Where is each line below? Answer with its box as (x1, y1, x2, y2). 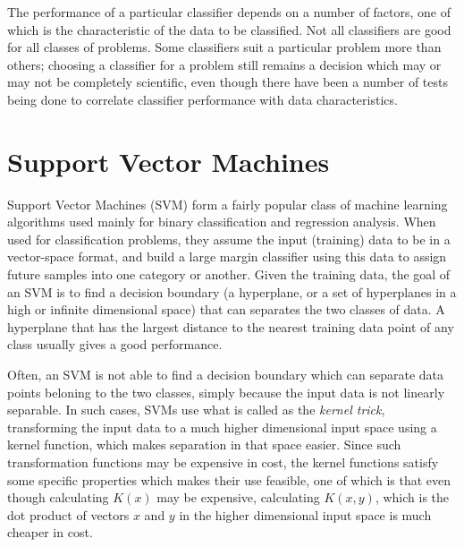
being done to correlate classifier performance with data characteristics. (7, 90, 398, 108)
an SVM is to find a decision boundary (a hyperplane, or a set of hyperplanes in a (7, 282, 457, 301)
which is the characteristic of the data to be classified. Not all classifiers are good (7, 20, 451, 38)
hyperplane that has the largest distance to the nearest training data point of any (7, 317, 454, 336)
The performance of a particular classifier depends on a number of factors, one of (7, 3, 451, 21)
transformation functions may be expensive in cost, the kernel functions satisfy (7, 453, 439, 471)
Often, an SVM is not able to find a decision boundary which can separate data (7, 365, 444, 384)
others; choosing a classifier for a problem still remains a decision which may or (7, 55, 442, 73)
